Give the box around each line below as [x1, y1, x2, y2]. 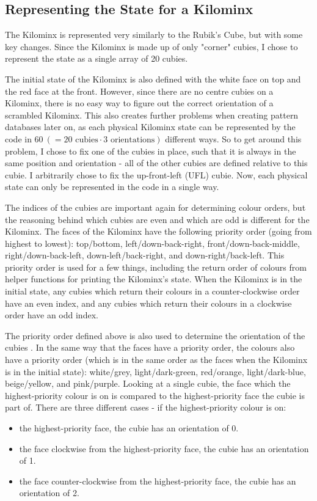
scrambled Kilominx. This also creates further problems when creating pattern [5, 108, 299, 121]
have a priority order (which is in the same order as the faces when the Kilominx [5, 353, 308, 366]
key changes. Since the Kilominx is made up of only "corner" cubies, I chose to [5, 40, 298, 53]
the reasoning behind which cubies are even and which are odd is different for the [5, 213, 310, 225]
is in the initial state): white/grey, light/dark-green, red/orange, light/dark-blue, [5, 365, 306, 378]
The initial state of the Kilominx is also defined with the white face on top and [5, 72, 301, 85]
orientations [110, 135, 155, 144]
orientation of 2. [19, 486, 79, 499]
